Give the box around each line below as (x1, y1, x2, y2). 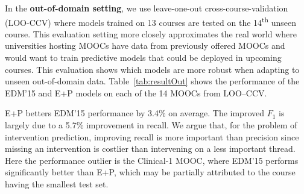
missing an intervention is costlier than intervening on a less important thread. (5, 142, 296, 155)
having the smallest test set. (5, 177, 109, 190)
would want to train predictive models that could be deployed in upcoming (5, 51, 282, 64)
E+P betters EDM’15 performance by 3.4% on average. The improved (5, 107, 264, 119)
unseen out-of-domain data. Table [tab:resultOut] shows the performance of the (5, 75, 300, 87)
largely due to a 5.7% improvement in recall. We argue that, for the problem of (5, 119, 297, 131)
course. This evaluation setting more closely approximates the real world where (5, 27, 297, 40)
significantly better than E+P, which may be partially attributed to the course (5, 166, 296, 178)
